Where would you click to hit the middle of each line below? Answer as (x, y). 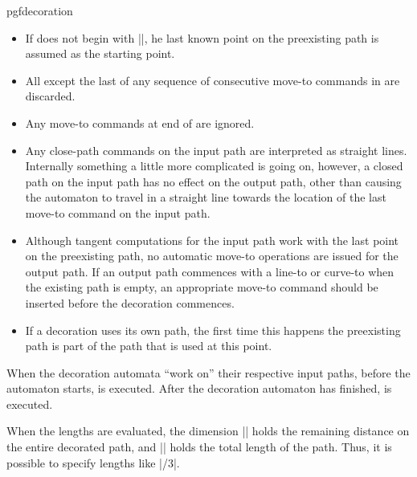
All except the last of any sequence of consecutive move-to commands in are (213, 80)
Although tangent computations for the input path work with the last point (212, 240)
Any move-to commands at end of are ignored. (140, 122)
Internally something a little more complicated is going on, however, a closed (214, 166)
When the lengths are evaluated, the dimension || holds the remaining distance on (208, 431)
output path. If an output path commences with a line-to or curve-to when (210, 271)
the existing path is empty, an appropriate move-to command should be (202, 287)
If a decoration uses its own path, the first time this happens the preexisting (213, 330)
